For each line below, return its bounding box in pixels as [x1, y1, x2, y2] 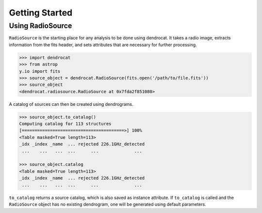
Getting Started [9, 7, 73, 18]
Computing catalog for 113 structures [19, 121, 112, 127]
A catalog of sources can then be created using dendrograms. [9, 101, 133, 107]
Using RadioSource [9, 21, 72, 30]
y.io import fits [19, 68, 61, 74]
